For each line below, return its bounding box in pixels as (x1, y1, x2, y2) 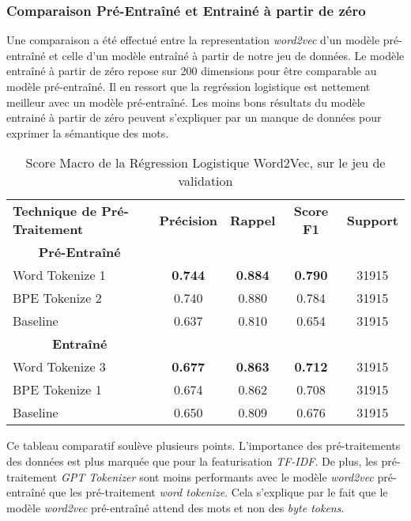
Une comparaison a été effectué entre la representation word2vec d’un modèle (6, 32, 380, 48)
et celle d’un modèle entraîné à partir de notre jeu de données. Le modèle (49, 47, 405, 63)
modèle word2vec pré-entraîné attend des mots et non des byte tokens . (6, 499, 345, 515)
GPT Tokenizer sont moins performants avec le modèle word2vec (60, 468, 374, 485)
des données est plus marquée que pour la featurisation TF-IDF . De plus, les (6, 452, 378, 469)
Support (346, 210, 398, 229)
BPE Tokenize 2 (13, 289, 102, 308)
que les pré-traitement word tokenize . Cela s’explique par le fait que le (49, 484, 388, 500)
